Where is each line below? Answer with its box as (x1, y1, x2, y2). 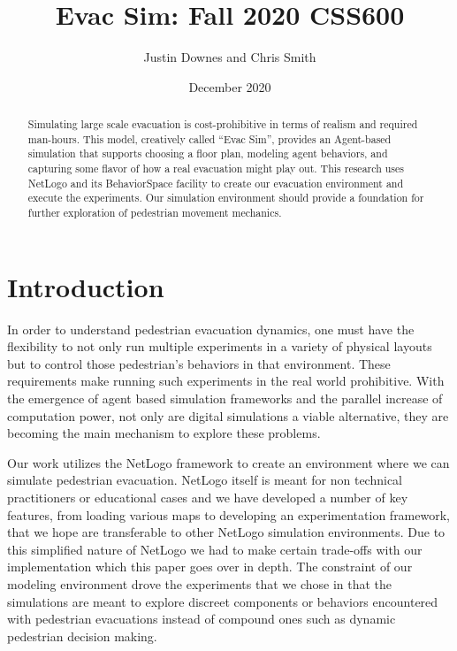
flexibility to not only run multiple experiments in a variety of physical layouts (7, 337, 432, 356)
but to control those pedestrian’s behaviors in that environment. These (7, 354, 391, 372)
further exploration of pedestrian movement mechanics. (27, 205, 282, 220)
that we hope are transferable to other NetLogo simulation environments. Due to (7, 523, 446, 541)
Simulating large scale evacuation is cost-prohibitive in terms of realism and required (27, 117, 418, 132)
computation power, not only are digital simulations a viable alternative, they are (7, 406, 449, 425)
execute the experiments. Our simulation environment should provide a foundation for (27, 190, 424, 205)
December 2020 (188, 77, 271, 96)
